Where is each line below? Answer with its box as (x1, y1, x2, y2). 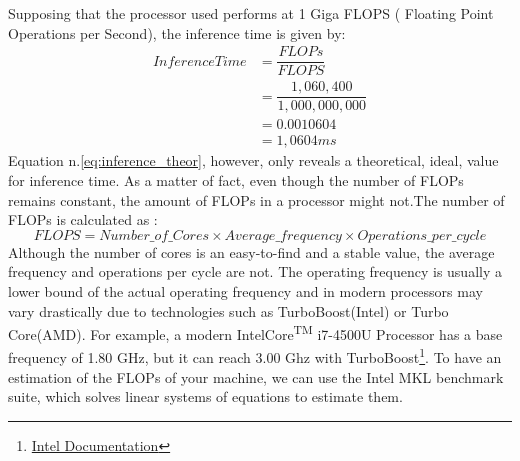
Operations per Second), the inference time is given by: (8, 22, 346, 43)
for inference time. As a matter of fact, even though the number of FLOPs (8, 170, 464, 191)
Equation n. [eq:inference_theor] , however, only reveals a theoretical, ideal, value (8, 150, 499, 171)
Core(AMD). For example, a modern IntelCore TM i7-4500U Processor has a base (8, 321, 503, 344)
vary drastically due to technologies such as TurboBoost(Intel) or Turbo (8, 300, 449, 321)
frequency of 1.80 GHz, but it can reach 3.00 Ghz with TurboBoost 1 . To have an (8, 344, 502, 368)
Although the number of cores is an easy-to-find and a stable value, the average (8, 241, 495, 262)
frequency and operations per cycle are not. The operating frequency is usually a (8, 261, 502, 282)
